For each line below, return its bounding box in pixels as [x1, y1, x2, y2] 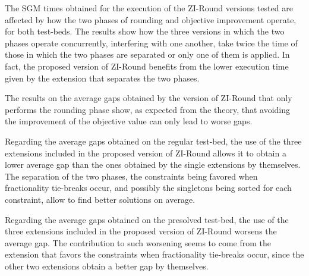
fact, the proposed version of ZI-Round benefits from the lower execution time [5, 59, 289, 72]
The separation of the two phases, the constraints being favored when [5, 170, 258, 182]
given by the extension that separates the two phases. [5, 71, 200, 84]
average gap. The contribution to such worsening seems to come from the [5, 236, 272, 249]
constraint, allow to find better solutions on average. [5, 193, 196, 205]
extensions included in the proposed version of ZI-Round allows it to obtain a [5, 146, 286, 159]
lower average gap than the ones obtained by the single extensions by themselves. [5, 158, 301, 171]
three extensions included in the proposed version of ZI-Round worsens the [5, 225, 277, 237]
